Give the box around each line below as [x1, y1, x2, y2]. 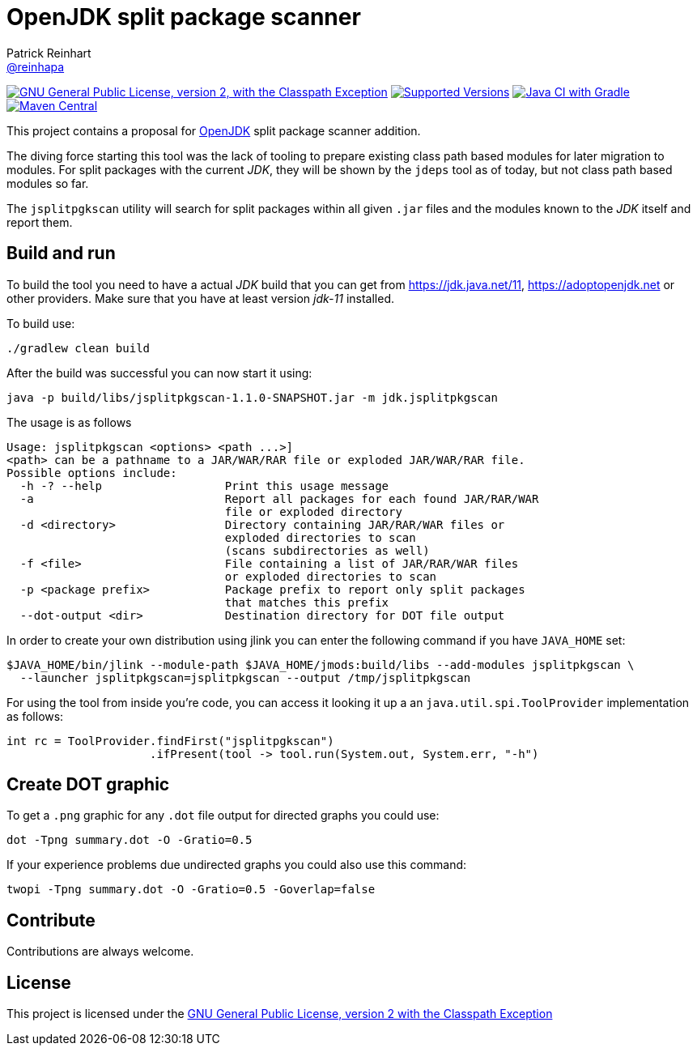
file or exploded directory [224, 505, 402, 518]
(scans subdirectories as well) [224, 543, 430, 557]
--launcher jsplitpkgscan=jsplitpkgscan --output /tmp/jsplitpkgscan [19, 671, 471, 684]
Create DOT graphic [6, 774, 170, 795]
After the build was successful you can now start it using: [6, 365, 312, 380]
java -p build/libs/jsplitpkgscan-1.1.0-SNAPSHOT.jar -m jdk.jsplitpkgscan [6, 390, 498, 404]
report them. [6, 215, 73, 229]
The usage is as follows [6, 415, 132, 429]
